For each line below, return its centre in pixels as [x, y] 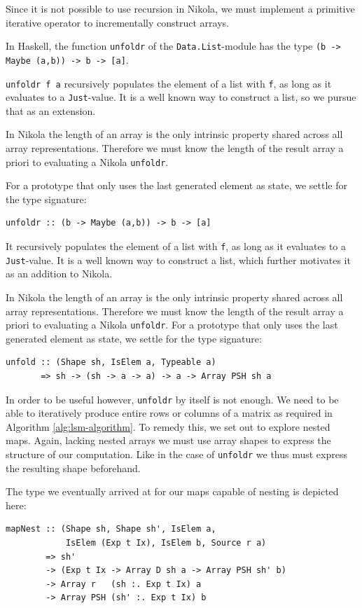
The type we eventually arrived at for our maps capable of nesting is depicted [172, 491]
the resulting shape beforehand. [73, 468]
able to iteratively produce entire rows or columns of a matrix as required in [169, 413]
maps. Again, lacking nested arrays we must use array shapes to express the [168, 440]
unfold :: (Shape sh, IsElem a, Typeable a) [111, 362]
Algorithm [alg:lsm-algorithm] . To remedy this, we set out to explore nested [168, 426]
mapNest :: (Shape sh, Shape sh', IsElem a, [111, 529]
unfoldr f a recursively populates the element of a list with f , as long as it [169, 83]
